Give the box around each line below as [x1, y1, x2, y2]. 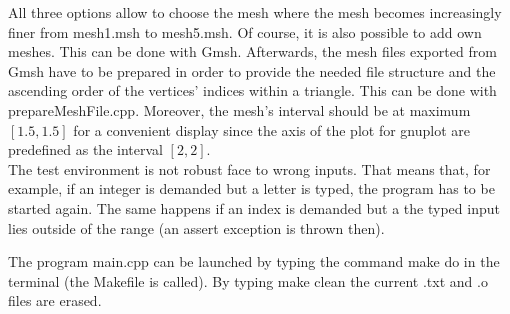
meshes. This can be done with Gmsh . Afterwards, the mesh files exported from [8, 41, 497, 62]
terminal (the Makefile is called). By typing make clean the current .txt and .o [8, 270, 488, 291]
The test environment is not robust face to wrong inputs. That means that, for [8, 158, 491, 179]
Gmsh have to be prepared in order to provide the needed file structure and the [8, 60, 496, 81]
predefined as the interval [8, 139, 163, 160]
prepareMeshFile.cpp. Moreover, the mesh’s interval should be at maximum [8, 99, 471, 120]
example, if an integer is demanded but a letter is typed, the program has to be [8, 178, 495, 199]
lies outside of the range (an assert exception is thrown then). [8, 217, 385, 238]
